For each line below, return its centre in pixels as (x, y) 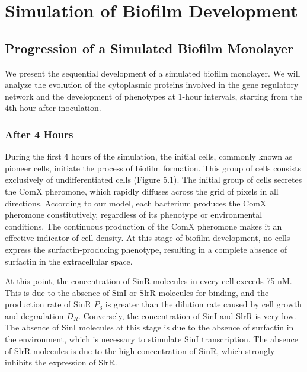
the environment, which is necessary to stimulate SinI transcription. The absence (151, 339)
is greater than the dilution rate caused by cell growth (204, 304)
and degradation (34, 315)
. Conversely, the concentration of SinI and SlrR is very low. (187, 315)
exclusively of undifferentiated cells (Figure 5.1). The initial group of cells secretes (153, 179)
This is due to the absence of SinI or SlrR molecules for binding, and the (137, 292)
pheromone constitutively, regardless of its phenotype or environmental (134, 214)
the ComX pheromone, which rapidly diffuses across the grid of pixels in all (142, 191)
